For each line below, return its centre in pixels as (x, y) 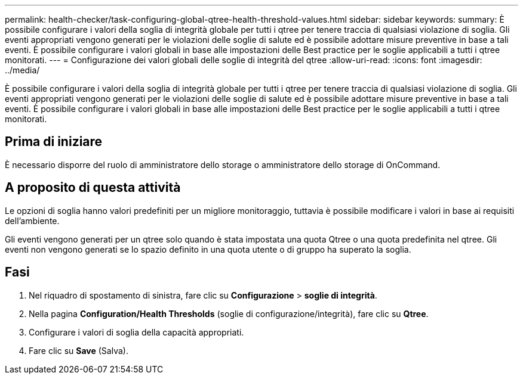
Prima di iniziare (54, 142)
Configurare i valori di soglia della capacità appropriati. (136, 332)
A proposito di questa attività (93, 188)
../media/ (22, 70)
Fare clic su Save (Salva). (79, 350)
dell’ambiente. (32, 220)
